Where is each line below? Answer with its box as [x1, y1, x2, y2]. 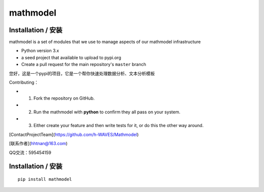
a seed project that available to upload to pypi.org [21, 54, 122, 61]
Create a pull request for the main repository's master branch [21, 62, 146, 67]
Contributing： [9, 80, 39, 85]
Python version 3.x [21, 48, 59, 54]
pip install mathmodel [18, 176, 72, 182]
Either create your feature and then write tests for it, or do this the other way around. [33, 123, 204, 128]
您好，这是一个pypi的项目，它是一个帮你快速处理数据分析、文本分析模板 [9, 70, 155, 76]
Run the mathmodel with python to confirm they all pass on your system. [33, 109, 180, 115]
